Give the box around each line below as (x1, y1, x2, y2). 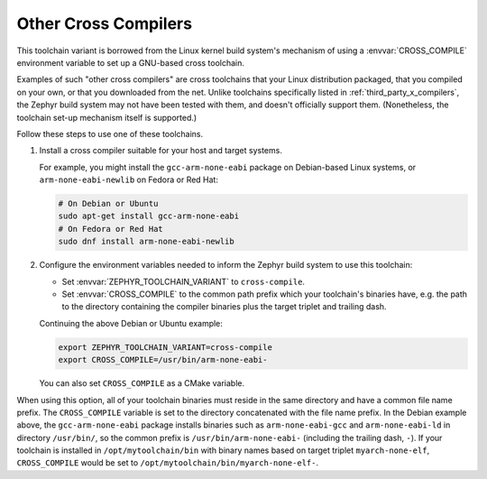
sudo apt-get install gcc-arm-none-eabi (58, 211, 239, 221)
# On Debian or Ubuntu (58, 198, 159, 209)
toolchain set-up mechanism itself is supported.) (16, 112, 198, 123)
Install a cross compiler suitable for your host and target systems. (39, 145, 283, 156)
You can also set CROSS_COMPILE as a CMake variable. (39, 378, 245, 389)
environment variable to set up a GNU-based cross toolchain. (16, 57, 245, 68)
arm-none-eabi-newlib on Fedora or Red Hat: (39, 174, 218, 185)
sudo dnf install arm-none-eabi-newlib (58, 236, 234, 247)
